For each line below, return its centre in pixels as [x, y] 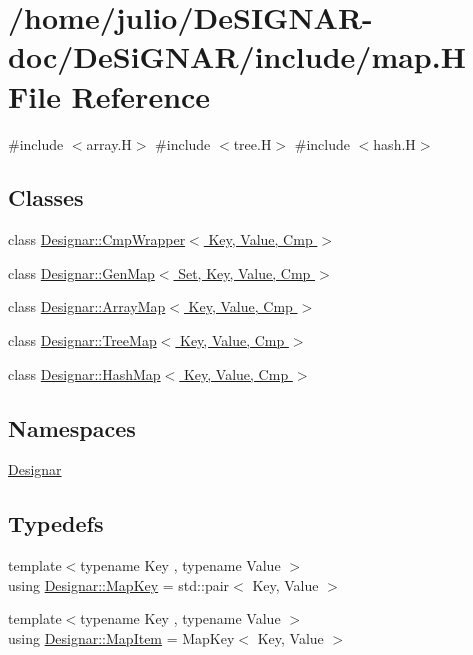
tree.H [252, 143]
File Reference [109, 95]
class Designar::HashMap [84, 373]
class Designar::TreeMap [82, 340]
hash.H [394, 143]
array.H [109, 143]
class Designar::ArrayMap [87, 306]
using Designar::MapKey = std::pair [119, 584]
